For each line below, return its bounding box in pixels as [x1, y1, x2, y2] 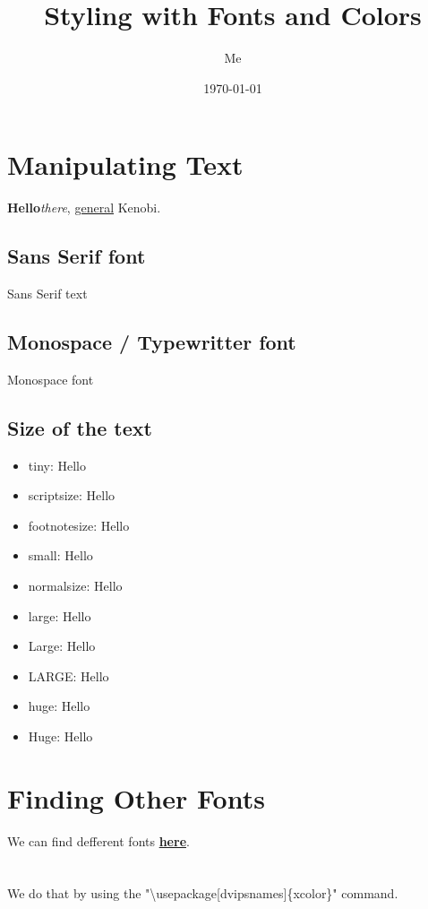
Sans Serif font [7, 242, 146, 270]
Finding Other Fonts [7, 779, 265, 816]
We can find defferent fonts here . [7, 831, 190, 850]
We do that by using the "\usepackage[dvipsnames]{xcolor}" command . [7, 884, 398, 903]
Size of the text [7, 413, 152, 441]
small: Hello [28, 546, 93, 565]
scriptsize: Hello [28, 486, 116, 505]
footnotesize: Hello [28, 515, 130, 534]
